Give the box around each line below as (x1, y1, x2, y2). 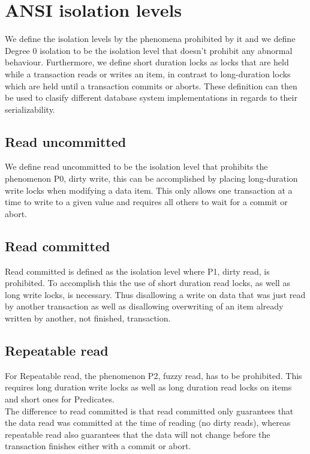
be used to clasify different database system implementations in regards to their (5, 91, 297, 104)
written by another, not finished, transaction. (5, 312, 171, 324)
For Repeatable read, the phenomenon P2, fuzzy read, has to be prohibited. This (5, 369, 302, 381)
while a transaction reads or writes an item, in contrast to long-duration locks (5, 67, 291, 80)
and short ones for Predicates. (5, 393, 115, 405)
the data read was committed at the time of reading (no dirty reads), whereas (5, 416, 291, 429)
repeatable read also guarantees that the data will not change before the (5, 428, 270, 440)
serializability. (5, 103, 55, 115)
